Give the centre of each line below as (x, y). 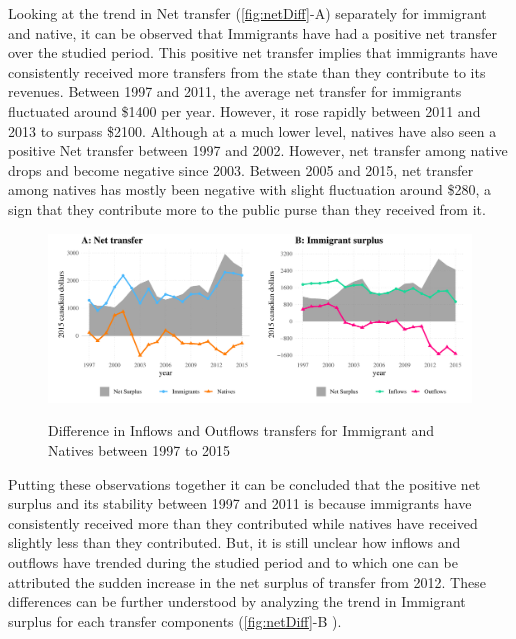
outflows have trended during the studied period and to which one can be (233, 562)
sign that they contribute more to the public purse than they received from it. (247, 208)
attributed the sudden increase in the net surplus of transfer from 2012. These (247, 581)
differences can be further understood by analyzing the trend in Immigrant (237, 601)
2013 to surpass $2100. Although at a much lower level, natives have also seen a (252, 130)
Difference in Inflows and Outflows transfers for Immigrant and (241, 430)
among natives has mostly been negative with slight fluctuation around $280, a (249, 189)
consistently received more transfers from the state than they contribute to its (247, 71)
